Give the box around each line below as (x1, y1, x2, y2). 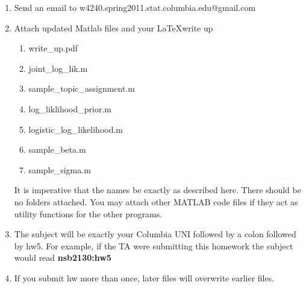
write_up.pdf (28, 42, 78, 54)
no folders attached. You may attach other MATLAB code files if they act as (14, 195, 298, 208)
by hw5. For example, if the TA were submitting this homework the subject (14, 239, 293, 252)
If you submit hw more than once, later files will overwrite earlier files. (14, 271, 275, 284)
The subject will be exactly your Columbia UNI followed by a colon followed (14, 228, 296, 240)
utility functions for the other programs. (14, 207, 163, 220)
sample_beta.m (28, 143, 86, 156)
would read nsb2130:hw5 (14, 251, 111, 264)
